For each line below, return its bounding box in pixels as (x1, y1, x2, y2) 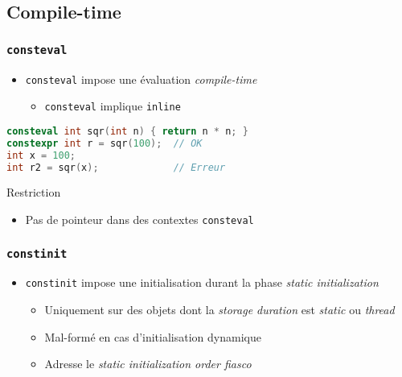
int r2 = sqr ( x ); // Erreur (6, 161, 226, 173)
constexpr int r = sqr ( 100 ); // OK (6, 137, 203, 149)
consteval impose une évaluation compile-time (25, 70, 257, 87)
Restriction (6, 184, 61, 201)
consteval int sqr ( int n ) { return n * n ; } (6, 125, 248, 137)
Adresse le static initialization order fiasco (44, 355, 252, 372)
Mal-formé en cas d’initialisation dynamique (44, 328, 261, 345)
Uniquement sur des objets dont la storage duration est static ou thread (44, 301, 395, 318)
